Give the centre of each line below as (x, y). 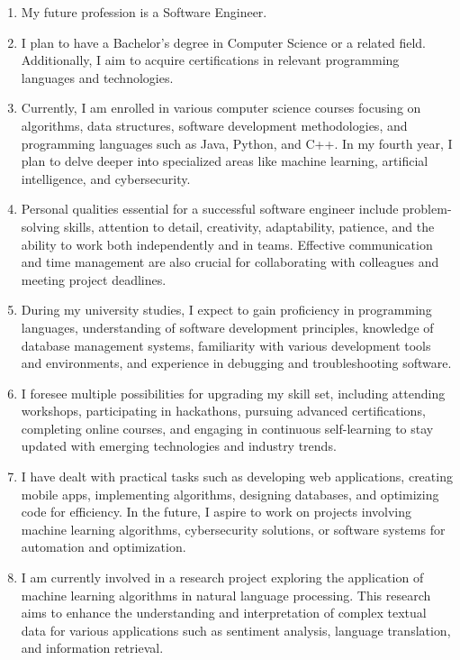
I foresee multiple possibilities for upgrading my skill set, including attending (233, 393)
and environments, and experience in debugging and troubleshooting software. (236, 363)
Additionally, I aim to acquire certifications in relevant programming (210, 60)
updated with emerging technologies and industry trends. (179, 446)
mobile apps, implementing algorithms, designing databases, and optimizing (230, 494)
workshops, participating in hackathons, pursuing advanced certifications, (223, 411)
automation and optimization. (104, 547)
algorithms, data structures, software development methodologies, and (214, 125)
